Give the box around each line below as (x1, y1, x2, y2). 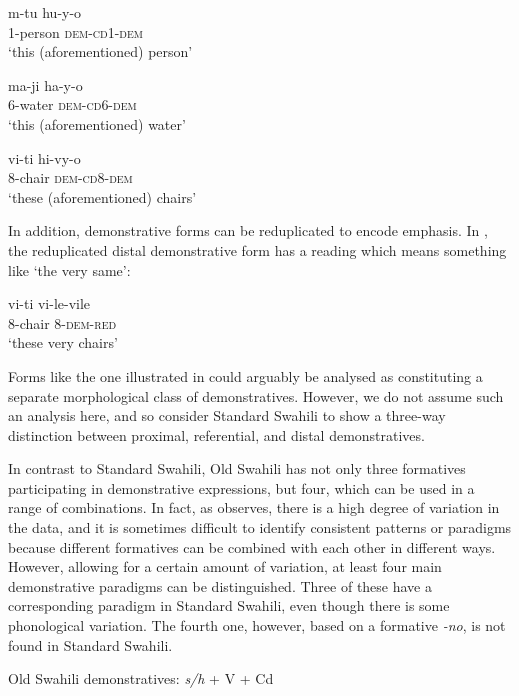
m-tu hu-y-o (8, 2, 82, 22)
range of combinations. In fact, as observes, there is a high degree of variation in (8, 497, 500, 518)
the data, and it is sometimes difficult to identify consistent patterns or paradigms (8, 517, 512, 538)
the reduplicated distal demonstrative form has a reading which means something (8, 239, 507, 260)
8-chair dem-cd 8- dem (8, 167, 133, 188)
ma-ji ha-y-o (8, 74, 83, 95)
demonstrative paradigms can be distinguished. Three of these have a (8, 575, 432, 596)
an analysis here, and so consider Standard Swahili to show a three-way (8, 405, 446, 426)
